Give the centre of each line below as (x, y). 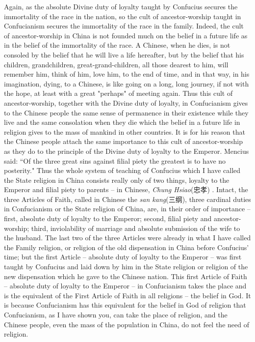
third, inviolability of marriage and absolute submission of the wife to (136, 228)
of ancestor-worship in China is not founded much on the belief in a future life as (126, 35)
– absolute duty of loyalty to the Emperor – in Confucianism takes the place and (125, 286)
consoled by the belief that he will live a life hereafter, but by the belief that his (124, 54)
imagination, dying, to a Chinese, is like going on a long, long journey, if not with (127, 83)
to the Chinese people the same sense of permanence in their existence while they (126, 112)
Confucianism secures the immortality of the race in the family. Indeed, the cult (124, 26)
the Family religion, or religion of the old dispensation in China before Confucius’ (127, 247)
